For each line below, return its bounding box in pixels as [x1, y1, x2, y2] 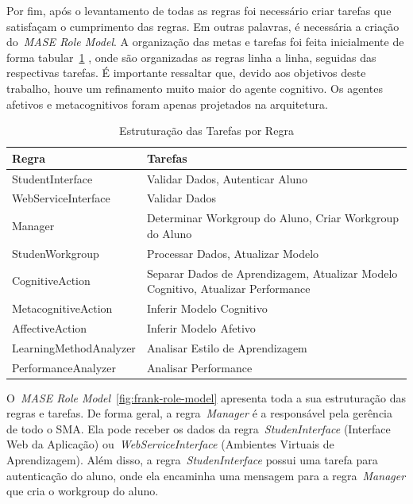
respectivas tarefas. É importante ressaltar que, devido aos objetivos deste [6, 64, 366, 81]
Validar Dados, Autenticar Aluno [146, 170, 308, 187]
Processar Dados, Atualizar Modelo [146, 244, 319, 261]
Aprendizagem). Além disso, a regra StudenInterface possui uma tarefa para [6, 452, 378, 467]
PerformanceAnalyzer [12, 359, 116, 375]
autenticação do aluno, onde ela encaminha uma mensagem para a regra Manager [6, 467, 406, 483]
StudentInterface [12, 170, 93, 187]
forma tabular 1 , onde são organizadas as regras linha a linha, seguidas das [6, 48, 376, 65]
